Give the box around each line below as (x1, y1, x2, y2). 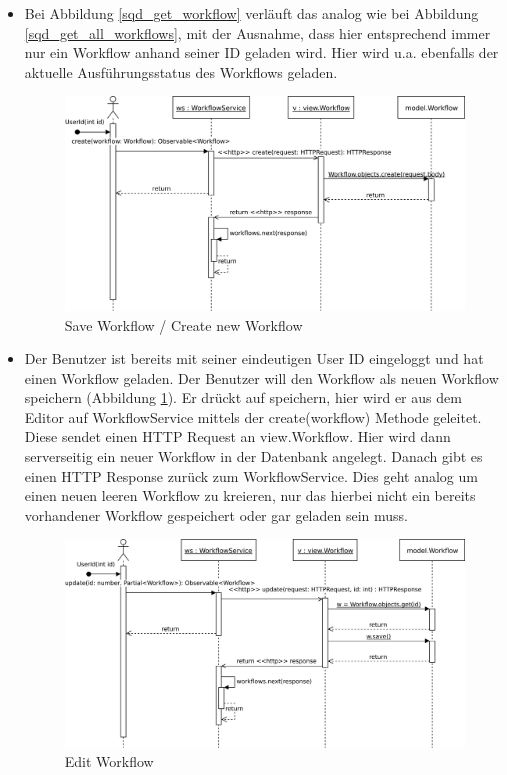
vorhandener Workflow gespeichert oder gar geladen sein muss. (24, 504, 409, 525)
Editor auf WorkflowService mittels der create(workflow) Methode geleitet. (24, 406, 482, 427)
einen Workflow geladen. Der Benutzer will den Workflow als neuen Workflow (24, 367, 499, 388)
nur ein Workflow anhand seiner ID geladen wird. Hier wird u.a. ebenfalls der (24, 42, 499, 63)
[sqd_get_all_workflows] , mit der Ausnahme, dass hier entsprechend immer (24, 22, 491, 43)
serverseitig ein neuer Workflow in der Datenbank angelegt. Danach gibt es (24, 446, 483, 467)
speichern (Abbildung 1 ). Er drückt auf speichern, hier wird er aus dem (24, 387, 462, 408)
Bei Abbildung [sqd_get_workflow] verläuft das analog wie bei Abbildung (24, 3, 479, 23)
